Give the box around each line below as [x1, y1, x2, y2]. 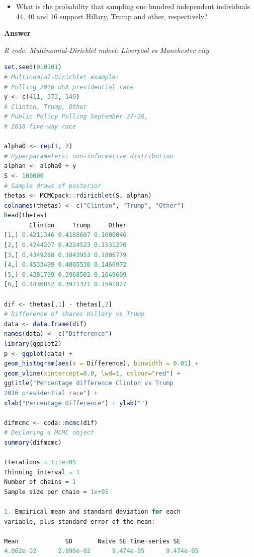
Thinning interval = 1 [4, 468, 80, 476]
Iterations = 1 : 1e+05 [4, 459, 76, 466]
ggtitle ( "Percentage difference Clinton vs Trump [4, 380, 174, 387]
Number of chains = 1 [4, 478, 76, 486]
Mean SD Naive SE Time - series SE [4, 537, 181, 545]
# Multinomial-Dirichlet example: [4, 73, 120, 81]
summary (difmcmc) [4, 439, 62, 446]
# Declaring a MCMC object [4, 429, 94, 437]
